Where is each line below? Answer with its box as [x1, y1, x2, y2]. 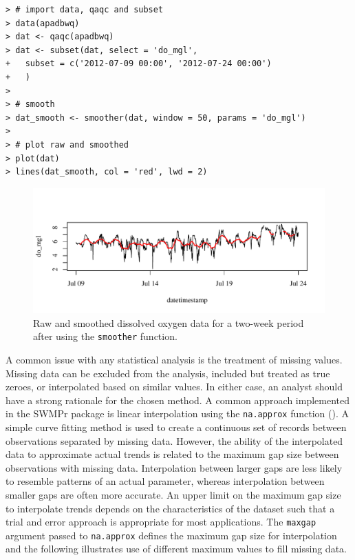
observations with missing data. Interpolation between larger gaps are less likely [6, 460, 343, 474]
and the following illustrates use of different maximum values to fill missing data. [6, 541, 347, 556]
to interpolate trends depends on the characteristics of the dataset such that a [6, 501, 335, 515]
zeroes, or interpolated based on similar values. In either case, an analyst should [6, 379, 343, 394]
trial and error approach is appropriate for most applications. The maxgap [6, 514, 316, 529]
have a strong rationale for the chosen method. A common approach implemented [6, 392, 350, 407]
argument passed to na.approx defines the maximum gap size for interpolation [6, 528, 337, 542]
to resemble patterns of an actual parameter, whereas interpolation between [6, 474, 325, 488]
